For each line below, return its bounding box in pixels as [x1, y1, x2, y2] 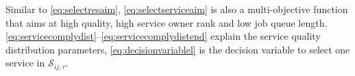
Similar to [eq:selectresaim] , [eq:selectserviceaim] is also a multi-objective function [5, 2, 348, 16]
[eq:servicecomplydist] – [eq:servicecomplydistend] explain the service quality [5, 29, 321, 43]
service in [5, 55, 45, 70]
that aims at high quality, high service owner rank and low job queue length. [5, 15, 328, 29]
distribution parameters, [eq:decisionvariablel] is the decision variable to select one [5, 42, 350, 56]
